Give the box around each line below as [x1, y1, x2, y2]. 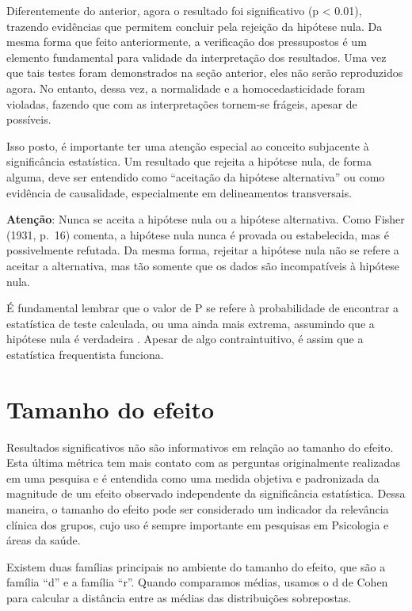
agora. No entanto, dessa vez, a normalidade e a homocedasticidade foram [6, 79, 365, 96]
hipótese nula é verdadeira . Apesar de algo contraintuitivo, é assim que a [6, 330, 364, 347]
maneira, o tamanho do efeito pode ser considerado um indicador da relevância [6, 500, 389, 517]
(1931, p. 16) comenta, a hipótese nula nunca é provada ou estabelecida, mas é [6, 226, 389, 242]
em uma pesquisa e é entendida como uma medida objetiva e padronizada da [6, 469, 380, 486]
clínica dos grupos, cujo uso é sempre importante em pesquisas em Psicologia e [6, 516, 389, 533]
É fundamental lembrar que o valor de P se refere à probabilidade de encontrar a [6, 300, 399, 316]
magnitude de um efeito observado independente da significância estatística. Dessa [6, 485, 406, 502]
